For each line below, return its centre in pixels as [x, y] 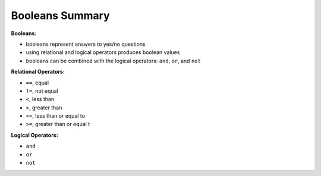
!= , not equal [42, 91]
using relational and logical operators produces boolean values [103, 52]
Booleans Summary [60, 15]
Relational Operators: [38, 72]
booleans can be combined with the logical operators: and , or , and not [114, 61]
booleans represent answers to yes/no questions [86, 44]
